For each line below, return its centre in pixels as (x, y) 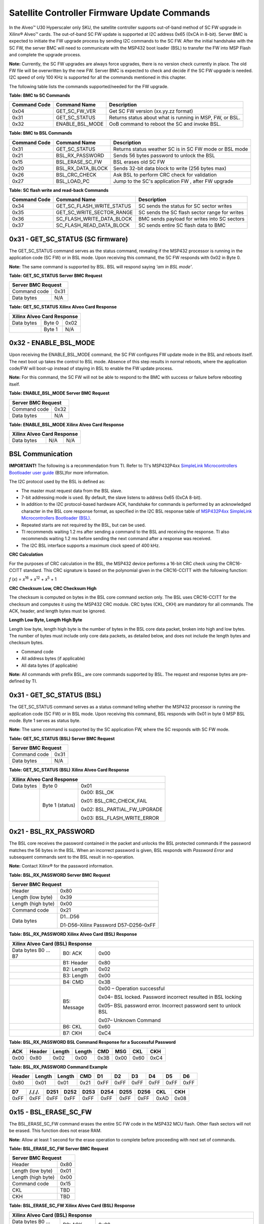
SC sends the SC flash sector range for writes (191, 212)
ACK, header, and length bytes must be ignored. (57, 611)
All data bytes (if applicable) (50, 665)
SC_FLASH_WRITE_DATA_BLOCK (94, 219)
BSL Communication (41, 454)
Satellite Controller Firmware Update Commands (110, 13)
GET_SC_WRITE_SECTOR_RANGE (94, 212)
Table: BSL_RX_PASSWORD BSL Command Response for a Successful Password (92, 1042)
